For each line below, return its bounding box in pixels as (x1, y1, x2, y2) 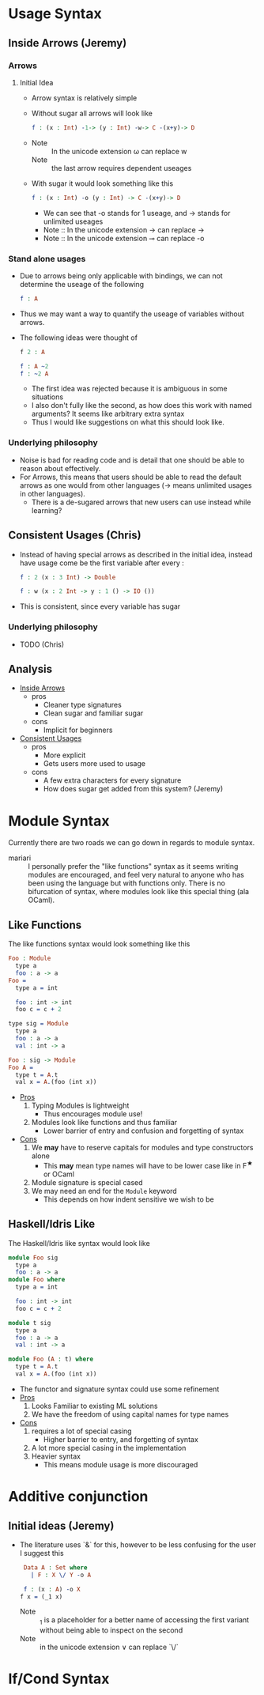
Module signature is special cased (31, 1177, 144, 1187)
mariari (8, 853, 32, 863)
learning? (31, 505, 62, 515)
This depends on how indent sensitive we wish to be (43, 1195, 215, 1204)
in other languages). (19, 489, 85, 498)
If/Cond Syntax (8, 1670, 110, 1688)
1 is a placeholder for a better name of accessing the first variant (39, 1615, 250, 1627)
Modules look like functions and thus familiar (31, 1118, 178, 1127)
